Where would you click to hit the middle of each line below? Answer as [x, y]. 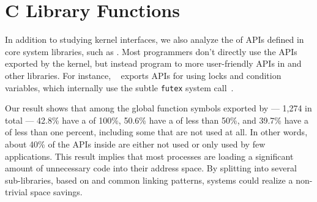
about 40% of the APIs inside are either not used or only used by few [135, 144]
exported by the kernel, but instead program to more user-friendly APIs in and [153, 63]
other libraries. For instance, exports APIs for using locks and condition [143, 75]
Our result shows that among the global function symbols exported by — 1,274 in [158, 108]
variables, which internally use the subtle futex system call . [119, 87]
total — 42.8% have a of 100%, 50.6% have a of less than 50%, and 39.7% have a [157, 120]
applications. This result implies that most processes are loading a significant [149, 156]
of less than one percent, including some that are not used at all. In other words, [156, 132]
